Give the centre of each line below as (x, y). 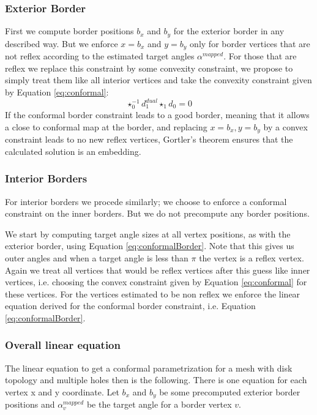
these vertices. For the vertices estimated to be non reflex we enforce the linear (153, 293)
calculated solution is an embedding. (73, 151)
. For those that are (260, 56)
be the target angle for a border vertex (159, 404)
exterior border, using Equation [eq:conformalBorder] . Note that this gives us (150, 246)
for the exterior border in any (229, 31)
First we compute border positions (69, 31)
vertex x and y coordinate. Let (62, 391)
